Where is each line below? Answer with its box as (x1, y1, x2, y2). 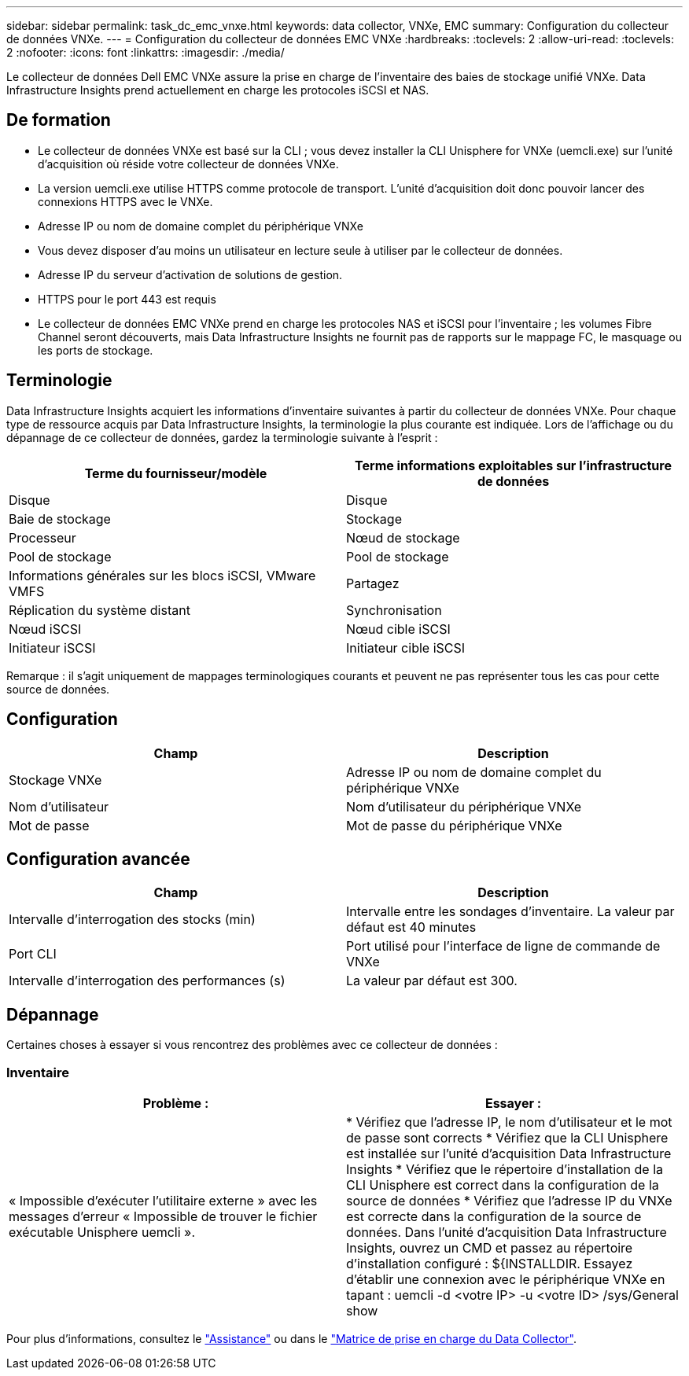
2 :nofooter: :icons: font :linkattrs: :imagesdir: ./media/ (6, 46, 285, 59)
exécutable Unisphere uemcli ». (9, 1223, 196, 1240)
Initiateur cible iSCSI (346, 639, 466, 656)
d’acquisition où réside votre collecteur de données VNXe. (38, 156, 339, 171)
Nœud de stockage (346, 529, 460, 546)
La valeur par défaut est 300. (346, 973, 518, 989)
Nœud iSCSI (9, 620, 82, 637)
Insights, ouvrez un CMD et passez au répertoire (346, 1239, 633, 1256)
